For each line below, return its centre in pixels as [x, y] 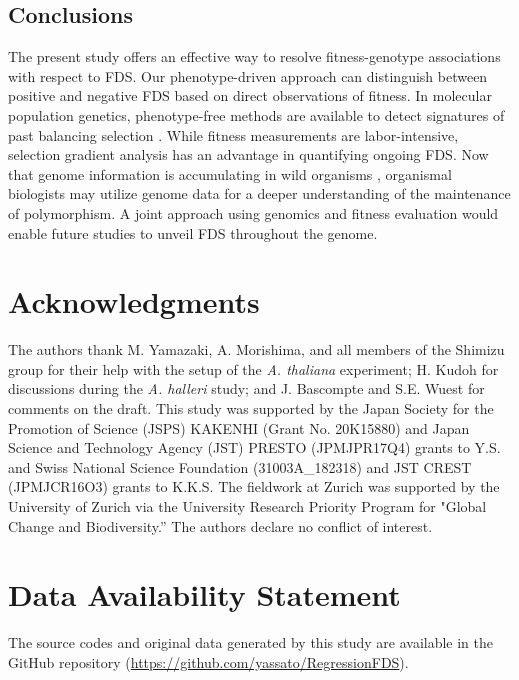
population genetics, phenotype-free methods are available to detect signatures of [256, 114]
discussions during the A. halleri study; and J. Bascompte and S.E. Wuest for [246, 388]
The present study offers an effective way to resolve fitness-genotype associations [254, 56]
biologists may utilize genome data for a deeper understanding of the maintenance [259, 193]
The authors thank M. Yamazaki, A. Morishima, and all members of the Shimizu [256, 349]
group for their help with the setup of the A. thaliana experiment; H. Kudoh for [253, 368]
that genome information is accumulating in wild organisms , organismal [230, 173]
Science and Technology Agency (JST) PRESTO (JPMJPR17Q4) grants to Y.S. [254, 447]
